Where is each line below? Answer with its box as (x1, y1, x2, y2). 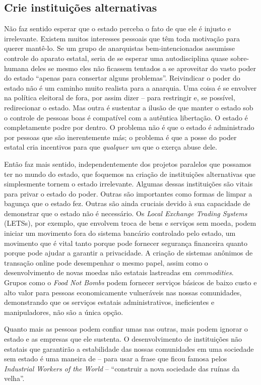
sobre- (230, 52, 249, 63)
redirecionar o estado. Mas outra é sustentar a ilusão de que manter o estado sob (4, 102, 253, 112)
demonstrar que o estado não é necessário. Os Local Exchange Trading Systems (4, 208, 247, 218)
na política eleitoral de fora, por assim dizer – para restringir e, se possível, (4, 92, 235, 103)
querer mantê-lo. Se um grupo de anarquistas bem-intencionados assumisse (4, 43, 235, 53)
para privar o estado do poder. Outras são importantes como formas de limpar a (4, 188, 252, 199)
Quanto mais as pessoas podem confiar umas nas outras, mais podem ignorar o (4, 324, 248, 334)
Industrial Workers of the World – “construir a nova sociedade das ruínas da (4, 363, 240, 373)
